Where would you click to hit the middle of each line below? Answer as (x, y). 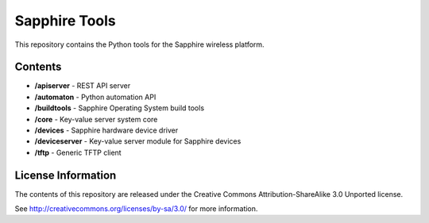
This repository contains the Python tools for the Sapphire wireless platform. (140, 44)
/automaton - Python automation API (95, 97)
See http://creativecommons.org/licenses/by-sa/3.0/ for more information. (136, 209)
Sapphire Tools (66, 21)
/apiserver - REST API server (83, 86)
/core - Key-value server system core (96, 119)
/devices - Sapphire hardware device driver (106, 130)
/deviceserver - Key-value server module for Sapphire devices (138, 141)
